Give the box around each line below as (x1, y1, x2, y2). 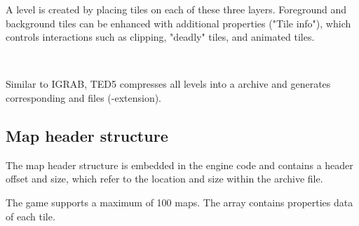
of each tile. (6, 208, 55, 223)
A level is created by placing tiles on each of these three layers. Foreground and (6, 2, 346, 16)
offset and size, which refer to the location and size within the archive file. (6, 171, 323, 186)
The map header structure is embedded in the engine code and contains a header (6, 157, 353, 172)
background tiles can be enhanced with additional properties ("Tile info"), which (6, 15, 351, 30)
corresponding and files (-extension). (6, 90, 161, 105)
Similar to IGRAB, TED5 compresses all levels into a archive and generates (6, 77, 331, 91)
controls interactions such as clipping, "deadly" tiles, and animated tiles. (6, 29, 315, 44)
